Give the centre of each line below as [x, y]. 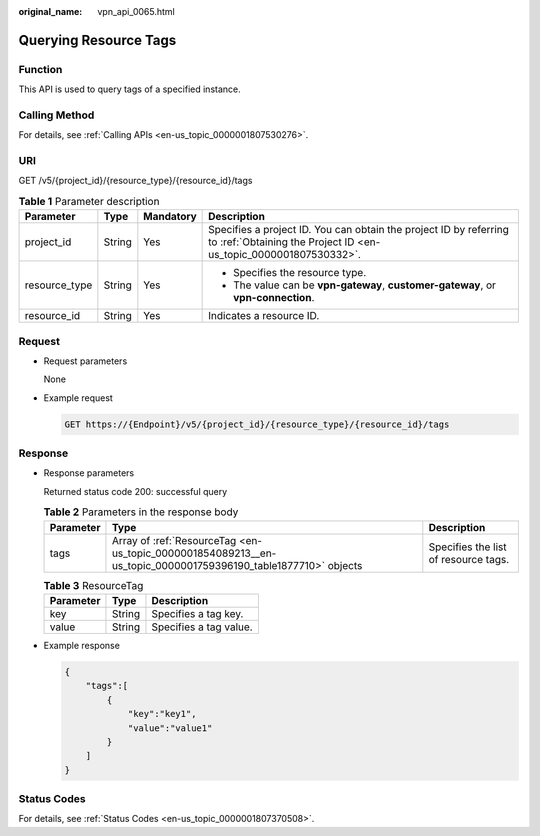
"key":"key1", [162, 714]
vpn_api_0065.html [136, 11]
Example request [78, 397]
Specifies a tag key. [197, 613]
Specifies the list [467, 547]
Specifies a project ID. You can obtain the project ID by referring [359, 230]
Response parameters [89, 473]
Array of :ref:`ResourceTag [174, 540]
